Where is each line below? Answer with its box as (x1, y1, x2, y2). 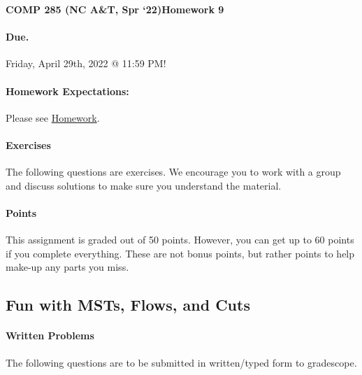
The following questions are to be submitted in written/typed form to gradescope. (6, 355, 357, 369)
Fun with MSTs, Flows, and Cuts (6, 294, 250, 316)
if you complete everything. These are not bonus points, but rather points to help (6, 246, 355, 260)
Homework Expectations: (6, 83, 129, 98)
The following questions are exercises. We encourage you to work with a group (6, 164, 341, 179)
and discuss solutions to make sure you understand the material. (6, 178, 282, 192)
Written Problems (6, 328, 94, 343)
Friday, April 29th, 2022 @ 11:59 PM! (6, 56, 166, 71)
